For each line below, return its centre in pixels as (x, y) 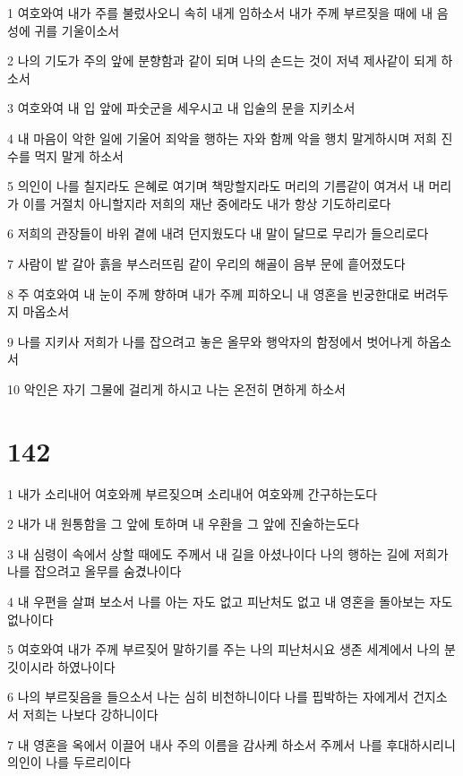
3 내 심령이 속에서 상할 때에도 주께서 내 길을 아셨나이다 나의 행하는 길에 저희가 (228, 553)
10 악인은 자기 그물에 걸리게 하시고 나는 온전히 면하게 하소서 (176, 388)
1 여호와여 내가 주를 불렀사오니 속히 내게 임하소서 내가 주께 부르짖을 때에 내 (220, 13)
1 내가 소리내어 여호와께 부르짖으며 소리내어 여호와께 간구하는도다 (193, 493)
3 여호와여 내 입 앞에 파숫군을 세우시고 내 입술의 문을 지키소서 (181, 108)
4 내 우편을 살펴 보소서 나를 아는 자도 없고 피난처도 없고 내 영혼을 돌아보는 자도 (230, 601)
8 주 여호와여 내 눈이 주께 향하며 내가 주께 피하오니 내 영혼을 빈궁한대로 (209, 293)
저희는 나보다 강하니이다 (90, 714)
